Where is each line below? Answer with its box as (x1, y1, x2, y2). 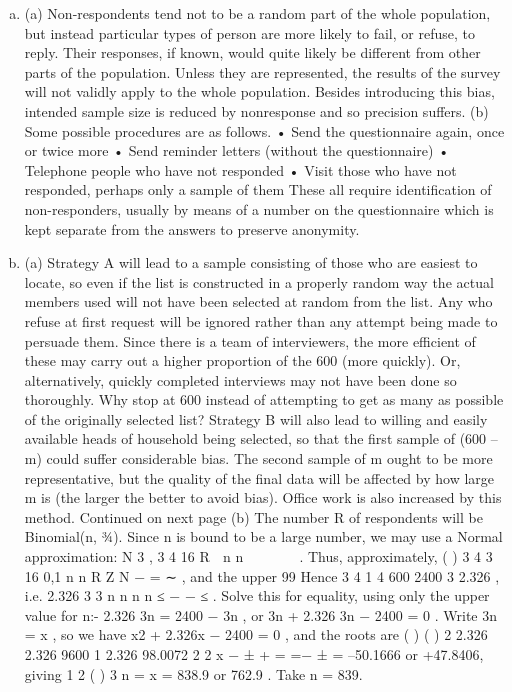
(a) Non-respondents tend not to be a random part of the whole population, (24, 3, 491, 23)
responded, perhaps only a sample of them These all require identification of (24, 179, 492, 200)
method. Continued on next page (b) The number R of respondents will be (24, 506, 483, 527)
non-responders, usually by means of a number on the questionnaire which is (24, 198, 494, 219)
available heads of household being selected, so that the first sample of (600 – (24, 428, 498, 449)
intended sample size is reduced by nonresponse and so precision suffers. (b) (24, 100, 489, 121)
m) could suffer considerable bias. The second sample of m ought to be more (24, 448, 493, 469)
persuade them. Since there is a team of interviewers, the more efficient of (24, 330, 476, 351)
